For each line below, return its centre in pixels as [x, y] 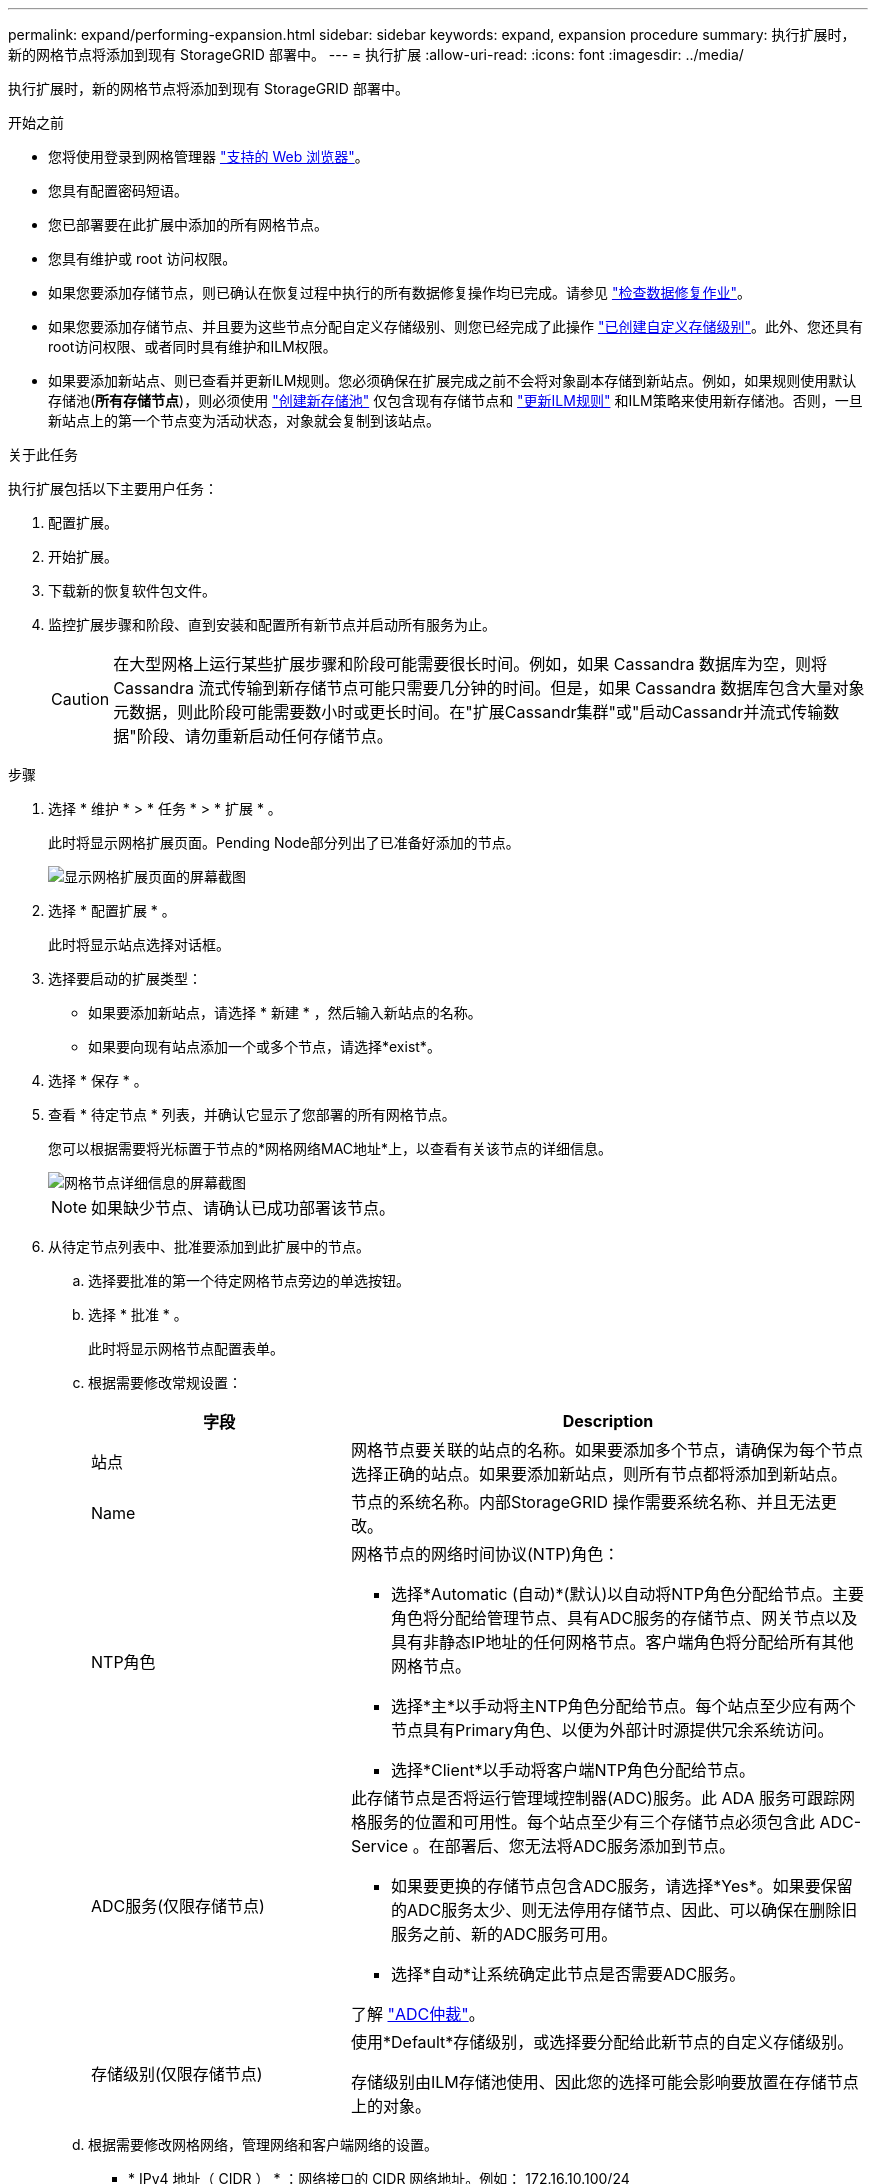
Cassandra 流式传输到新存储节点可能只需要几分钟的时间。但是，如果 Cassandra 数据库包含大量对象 [489, 688]
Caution [80, 699]
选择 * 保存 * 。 [98, 1080]
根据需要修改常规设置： [165, 1382]
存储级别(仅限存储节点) [177, 2074]
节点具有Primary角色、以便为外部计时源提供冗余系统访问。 [612, 1730]
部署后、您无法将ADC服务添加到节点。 [589, 1846]
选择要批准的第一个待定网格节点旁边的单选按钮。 [249, 1280]
